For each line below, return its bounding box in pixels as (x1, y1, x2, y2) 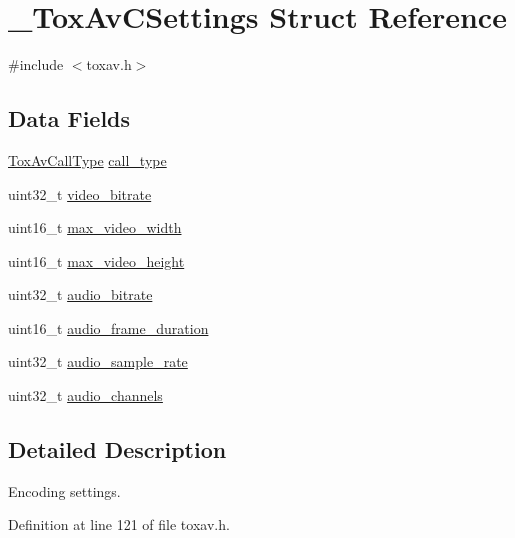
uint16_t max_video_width (8, 217, 182, 238)
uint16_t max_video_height (8, 250, 185, 271)
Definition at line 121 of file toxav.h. (8, 514, 230, 535)
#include (8, 54, 64, 75)
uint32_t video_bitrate (8, 183, 152, 204)
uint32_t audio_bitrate (8, 284, 153, 305)
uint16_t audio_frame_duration (8, 317, 209, 338)
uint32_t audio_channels (8, 385, 163, 406)
